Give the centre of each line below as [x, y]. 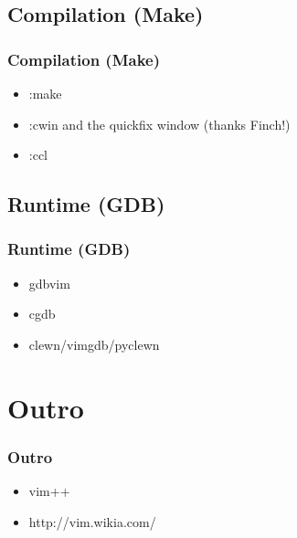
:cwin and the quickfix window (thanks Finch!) [159, 124]
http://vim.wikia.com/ [92, 521]
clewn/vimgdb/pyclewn [94, 344]
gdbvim [49, 283]
